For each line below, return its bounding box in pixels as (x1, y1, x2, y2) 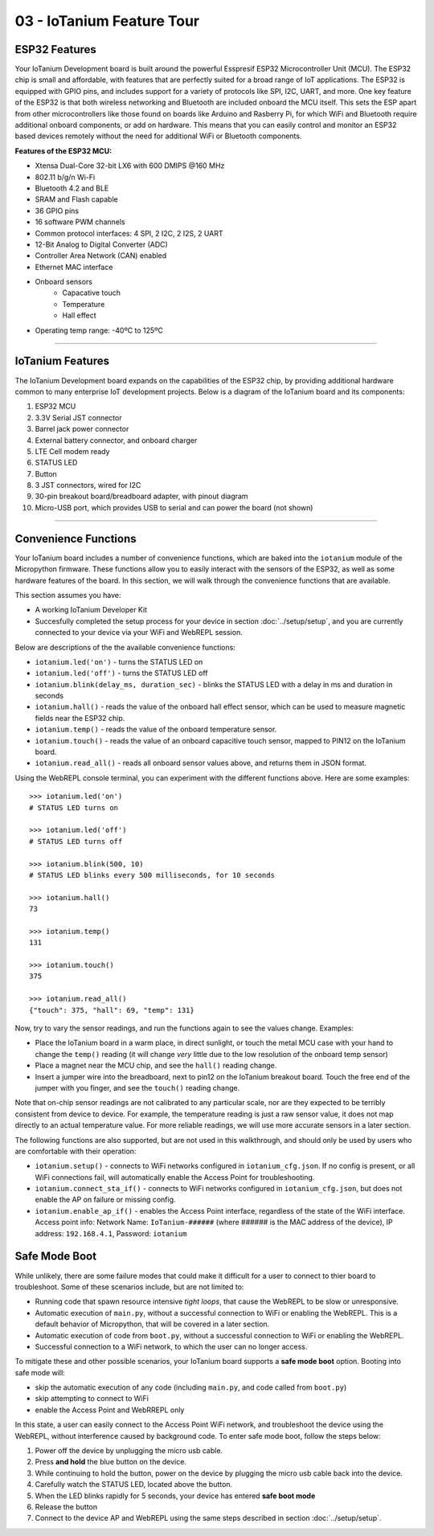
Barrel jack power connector (35, 424, 129, 434)
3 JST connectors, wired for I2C (35, 481, 141, 490)
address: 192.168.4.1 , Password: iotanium (35, 1228, 187, 1238)
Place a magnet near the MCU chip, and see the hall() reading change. (35, 1061, 277, 1071)
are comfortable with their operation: (14, 1146, 137, 1156)
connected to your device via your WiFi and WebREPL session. (35, 628, 243, 637)
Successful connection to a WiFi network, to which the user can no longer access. (35, 1341, 308, 1351)
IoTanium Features (14, 354, 110, 368)
